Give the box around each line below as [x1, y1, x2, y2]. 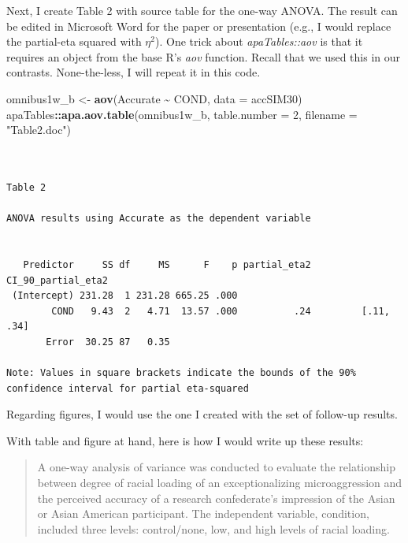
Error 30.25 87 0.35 [46, 336, 170, 348]
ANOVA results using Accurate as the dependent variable [6, 213, 311, 225]
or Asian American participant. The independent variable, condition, [37, 505, 369, 522]
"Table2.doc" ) [6, 121, 72, 138]
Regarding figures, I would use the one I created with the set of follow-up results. [6, 406, 398, 422]
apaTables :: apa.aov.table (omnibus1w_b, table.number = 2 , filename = [6, 106, 358, 122]
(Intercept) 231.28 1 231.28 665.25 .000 [12, 290, 238, 302]
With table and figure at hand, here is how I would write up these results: [6, 432, 364, 448]
